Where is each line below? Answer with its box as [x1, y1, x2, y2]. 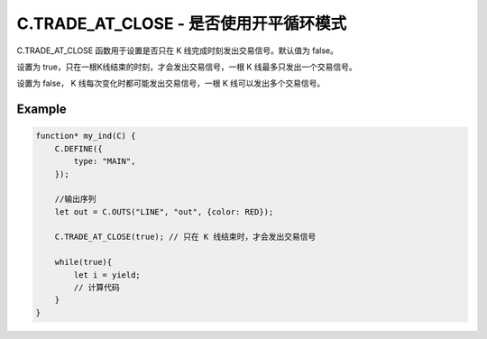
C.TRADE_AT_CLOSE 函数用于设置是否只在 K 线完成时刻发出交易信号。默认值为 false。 [16, 45, 338, 56]
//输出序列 [54, 194, 96, 205]
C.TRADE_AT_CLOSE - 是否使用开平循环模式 [16, 14, 347, 33]
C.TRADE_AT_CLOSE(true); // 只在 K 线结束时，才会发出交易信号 [54, 232, 317, 243]
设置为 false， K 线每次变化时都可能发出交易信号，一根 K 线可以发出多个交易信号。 [16, 78, 326, 89]
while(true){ [54, 257, 113, 268]
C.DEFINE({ [54, 143, 103, 153]
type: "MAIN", [73, 156, 136, 167]
